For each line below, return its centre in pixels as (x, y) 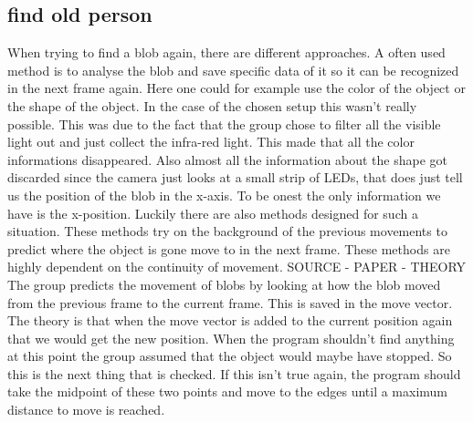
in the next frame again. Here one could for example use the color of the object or (236, 88)
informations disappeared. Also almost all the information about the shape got (227, 159)
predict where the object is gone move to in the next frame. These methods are (229, 248)
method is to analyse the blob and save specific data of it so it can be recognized (233, 70)
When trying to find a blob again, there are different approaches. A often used (226, 52)
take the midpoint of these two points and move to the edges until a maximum (228, 391)
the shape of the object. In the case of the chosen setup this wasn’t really (212, 105)
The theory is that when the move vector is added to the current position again (230, 320)
